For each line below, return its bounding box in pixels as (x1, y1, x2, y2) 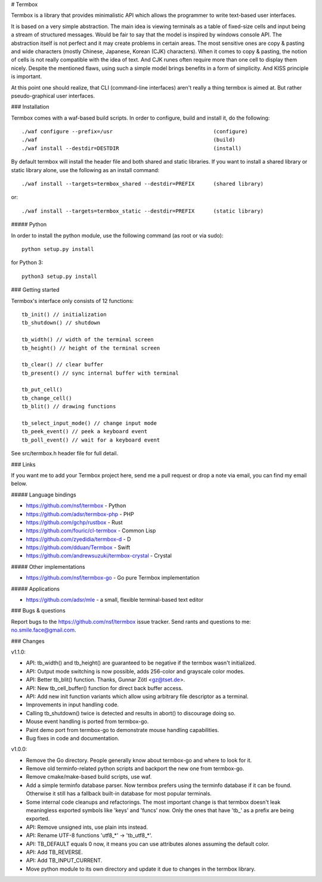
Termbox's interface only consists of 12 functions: (11, 297, 134, 304)
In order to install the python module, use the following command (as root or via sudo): (11, 232, 224, 239)
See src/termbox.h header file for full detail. (11, 450, 119, 457)
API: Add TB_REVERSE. (26, 849, 83, 856)
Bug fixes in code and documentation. (26, 734, 119, 742)
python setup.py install (21, 246, 94, 252)
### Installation (11, 103, 49, 111)
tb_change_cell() (21, 394, 72, 402)
